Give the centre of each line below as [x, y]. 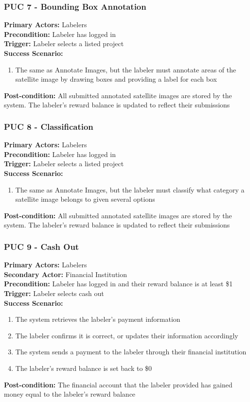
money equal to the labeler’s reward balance [70, 394]
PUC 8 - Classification [49, 126]
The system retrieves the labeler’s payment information [98, 319]
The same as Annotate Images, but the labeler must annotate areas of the [126, 69]
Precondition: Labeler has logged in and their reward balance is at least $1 [118, 284]
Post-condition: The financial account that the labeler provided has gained [118, 384]
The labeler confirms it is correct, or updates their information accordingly [127, 335]
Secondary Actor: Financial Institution [66, 274]
